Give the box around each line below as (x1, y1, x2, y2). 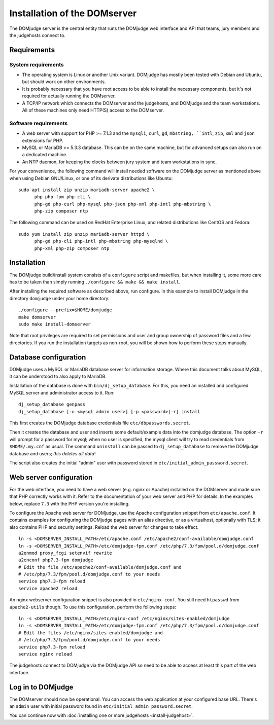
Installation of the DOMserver (9, 8, 137, 19)
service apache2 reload (18, 586, 78, 591)
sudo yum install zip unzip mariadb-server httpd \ (18, 231, 150, 237)
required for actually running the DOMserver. (22, 93, 116, 99)
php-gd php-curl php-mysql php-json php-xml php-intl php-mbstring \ (34, 201, 211, 207)
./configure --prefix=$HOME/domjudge (18, 307, 113, 313)
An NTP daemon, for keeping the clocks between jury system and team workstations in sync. (22, 159, 217, 165)
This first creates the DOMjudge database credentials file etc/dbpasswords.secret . (9, 420, 190, 426)
